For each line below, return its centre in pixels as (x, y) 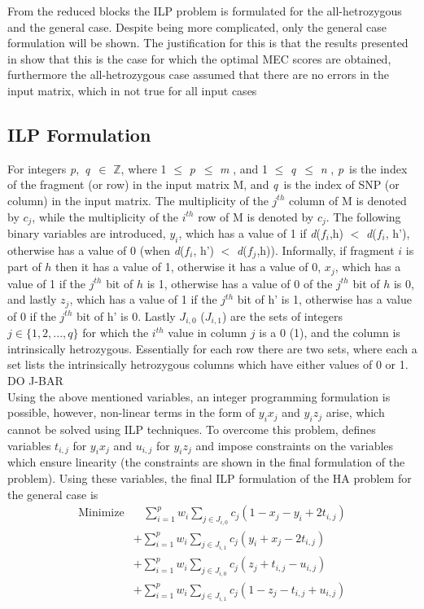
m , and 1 (244, 168)
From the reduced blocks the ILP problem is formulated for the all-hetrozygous (205, 11)
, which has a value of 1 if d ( (249, 233)
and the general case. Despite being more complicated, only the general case (197, 26)
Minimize (101, 513)
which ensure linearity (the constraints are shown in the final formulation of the (206, 462)
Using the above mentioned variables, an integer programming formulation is (199, 396)
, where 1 (144, 168)
